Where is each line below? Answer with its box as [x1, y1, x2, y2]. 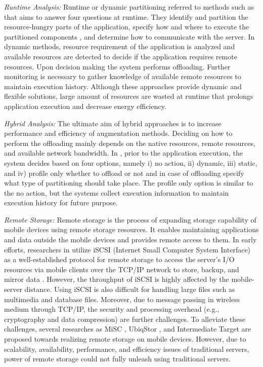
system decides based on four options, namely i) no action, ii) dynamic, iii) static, [4, 157, 257, 168]
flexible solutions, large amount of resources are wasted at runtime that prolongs [4, 91, 253, 101]
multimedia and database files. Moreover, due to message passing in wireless [4, 293, 240, 304]
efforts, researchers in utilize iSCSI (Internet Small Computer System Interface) [4, 244, 251, 254]
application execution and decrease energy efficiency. [4, 100, 166, 111]
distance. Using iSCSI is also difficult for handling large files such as [24, 284, 235, 295]
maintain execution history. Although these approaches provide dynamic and [4, 81, 242, 91]
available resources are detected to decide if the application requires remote [4, 51, 237, 61]
